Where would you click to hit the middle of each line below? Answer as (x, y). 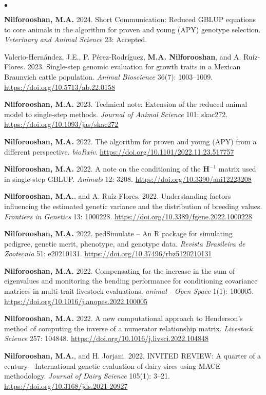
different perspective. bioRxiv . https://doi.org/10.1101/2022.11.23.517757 (119, 151)
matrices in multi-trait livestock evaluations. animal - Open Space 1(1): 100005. (129, 291)
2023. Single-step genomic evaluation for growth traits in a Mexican (134, 67)
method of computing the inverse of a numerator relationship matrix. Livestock (128, 328)
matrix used (237, 169)
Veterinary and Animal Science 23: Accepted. (76, 39)
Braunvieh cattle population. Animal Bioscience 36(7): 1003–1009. (109, 76)
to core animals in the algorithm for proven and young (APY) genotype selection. (132, 29)
